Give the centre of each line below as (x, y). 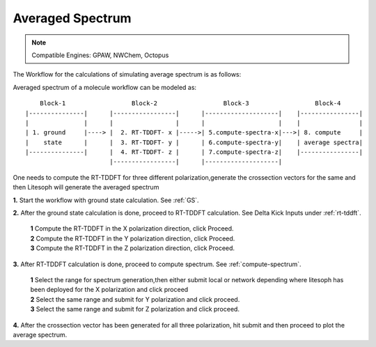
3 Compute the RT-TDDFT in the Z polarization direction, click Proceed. (133, 248)
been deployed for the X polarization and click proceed (109, 290)
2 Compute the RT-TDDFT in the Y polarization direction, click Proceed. (133, 238)
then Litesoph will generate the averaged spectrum (86, 187)
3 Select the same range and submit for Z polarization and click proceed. (135, 309)
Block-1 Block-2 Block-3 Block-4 (190, 103)
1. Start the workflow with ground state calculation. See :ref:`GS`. (106, 200)
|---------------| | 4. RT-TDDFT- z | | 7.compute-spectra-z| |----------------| (194, 152)
